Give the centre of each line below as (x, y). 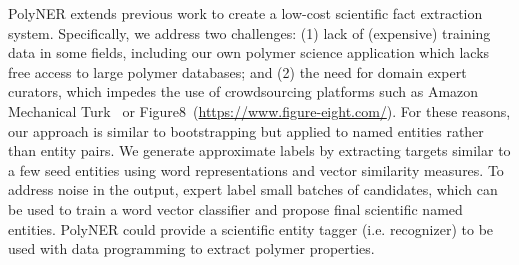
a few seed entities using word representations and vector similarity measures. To (256, 169)
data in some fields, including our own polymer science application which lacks (249, 52)
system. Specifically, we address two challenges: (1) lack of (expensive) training (249, 32)
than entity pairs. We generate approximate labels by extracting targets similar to (259, 150)
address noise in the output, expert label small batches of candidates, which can (253, 189)
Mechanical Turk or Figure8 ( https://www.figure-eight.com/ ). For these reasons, (259, 110)
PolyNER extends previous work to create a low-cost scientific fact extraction (245, 13)
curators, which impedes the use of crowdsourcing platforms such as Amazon (243, 91)
